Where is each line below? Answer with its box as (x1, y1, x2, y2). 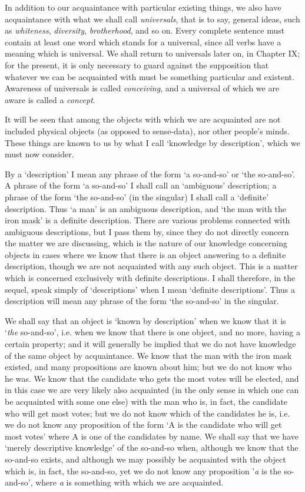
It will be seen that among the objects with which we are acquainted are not (5, 113, 281, 126)
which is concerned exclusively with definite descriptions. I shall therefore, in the (5, 272, 296, 284)
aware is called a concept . (5, 93, 95, 105)
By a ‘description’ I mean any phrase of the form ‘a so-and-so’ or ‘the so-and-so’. (5, 167, 296, 180)
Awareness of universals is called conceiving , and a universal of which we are (5, 82, 280, 94)
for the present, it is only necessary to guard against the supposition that (5, 58, 269, 71)
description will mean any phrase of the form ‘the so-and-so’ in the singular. (5, 295, 279, 307)
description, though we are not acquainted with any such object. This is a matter (5, 260, 298, 272)
